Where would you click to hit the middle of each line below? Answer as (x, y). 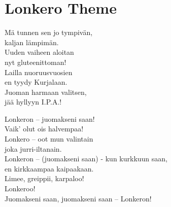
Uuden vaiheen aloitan (39, 52)
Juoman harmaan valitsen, (46, 92)
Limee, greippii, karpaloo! (44, 178)
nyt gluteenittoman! (36, 62)
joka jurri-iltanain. (33, 148)
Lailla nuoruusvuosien (39, 72)
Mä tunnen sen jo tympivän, (49, 32)
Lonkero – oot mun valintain (49, 139)
